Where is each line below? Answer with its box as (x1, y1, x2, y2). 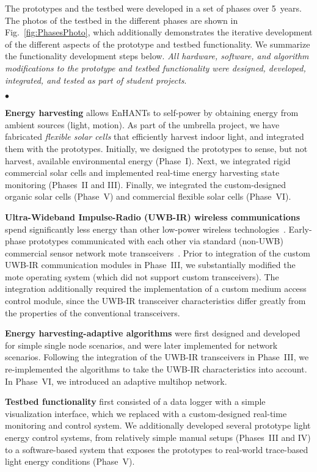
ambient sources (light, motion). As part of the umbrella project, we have (5, 118, 280, 131)
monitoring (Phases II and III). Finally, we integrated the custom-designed (5, 178, 286, 191)
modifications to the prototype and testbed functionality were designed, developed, (5, 61, 306, 74)
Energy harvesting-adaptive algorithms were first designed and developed (5, 327, 301, 339)
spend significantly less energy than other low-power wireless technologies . (5, 222, 286, 235)
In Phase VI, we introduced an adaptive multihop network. (5, 374, 227, 387)
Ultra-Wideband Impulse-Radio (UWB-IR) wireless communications (5, 210, 301, 223)
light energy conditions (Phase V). (5, 455, 135, 468)
